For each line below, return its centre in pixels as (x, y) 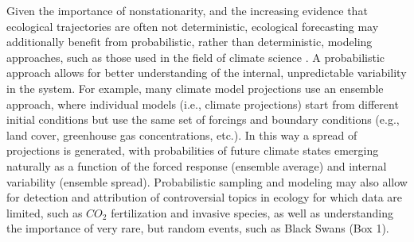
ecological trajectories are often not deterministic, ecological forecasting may (193, 26)
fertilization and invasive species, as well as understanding (252, 212)
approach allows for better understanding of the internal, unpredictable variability (207, 73)
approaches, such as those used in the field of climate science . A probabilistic (196, 57)
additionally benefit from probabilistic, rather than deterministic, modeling (189, 42)
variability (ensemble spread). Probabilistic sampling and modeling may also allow (207, 181)
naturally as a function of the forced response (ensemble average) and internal (197, 165)
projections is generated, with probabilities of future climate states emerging (193, 150)
